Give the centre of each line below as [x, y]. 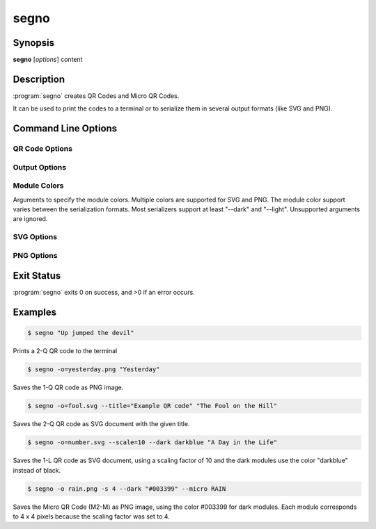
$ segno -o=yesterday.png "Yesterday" [94, 369]
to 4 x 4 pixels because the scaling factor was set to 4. [91, 516]
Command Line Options [65, 129]
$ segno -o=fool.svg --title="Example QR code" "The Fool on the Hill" [152, 406]
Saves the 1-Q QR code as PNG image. [68, 388]
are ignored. [30, 219]
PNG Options [35, 255]
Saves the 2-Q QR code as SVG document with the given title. [101, 424]
